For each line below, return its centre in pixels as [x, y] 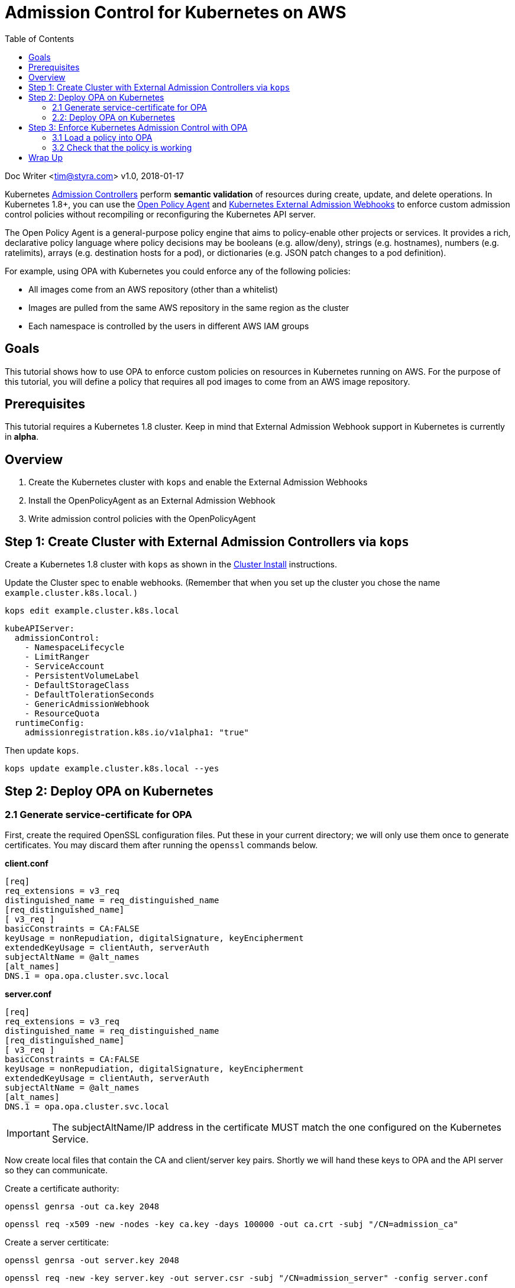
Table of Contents [40, 38]
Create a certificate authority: [62, 1189]
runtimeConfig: [49, 723]
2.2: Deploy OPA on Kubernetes [114, 117]
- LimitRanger [57, 657]
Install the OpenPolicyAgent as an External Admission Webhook [152, 501]
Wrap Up [46, 157]
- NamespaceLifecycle [75, 648]
